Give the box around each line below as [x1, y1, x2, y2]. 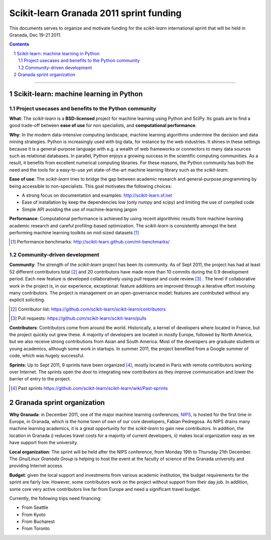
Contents [9, 41, 30, 47]
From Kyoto [22, 511, 46, 517]
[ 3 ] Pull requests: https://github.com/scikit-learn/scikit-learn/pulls [11, 315, 147, 321]
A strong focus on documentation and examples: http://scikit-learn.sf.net [22, 192, 173, 198]
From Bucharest [22, 518, 55, 524]
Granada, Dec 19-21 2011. [9, 32, 62, 38]
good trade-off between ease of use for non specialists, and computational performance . [9, 122, 197, 128]
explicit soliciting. [9, 297, 45, 303]
